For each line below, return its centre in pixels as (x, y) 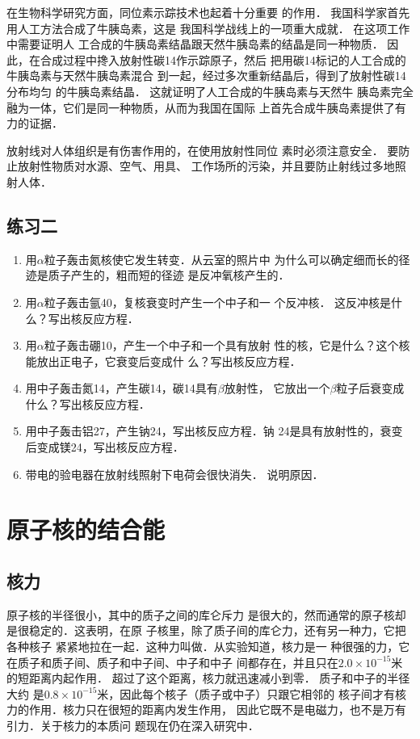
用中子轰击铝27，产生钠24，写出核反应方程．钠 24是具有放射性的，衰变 (214, 431)
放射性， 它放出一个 (277, 388)
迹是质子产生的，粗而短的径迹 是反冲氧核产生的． (157, 275)
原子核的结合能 (86, 529)
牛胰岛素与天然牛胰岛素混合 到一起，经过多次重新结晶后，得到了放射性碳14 (206, 76)
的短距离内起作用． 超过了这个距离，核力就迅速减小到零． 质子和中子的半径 (208, 678)
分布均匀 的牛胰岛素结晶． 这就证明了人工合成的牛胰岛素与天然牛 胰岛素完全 (210, 91)
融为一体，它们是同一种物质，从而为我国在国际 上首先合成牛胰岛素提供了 (201, 107)
